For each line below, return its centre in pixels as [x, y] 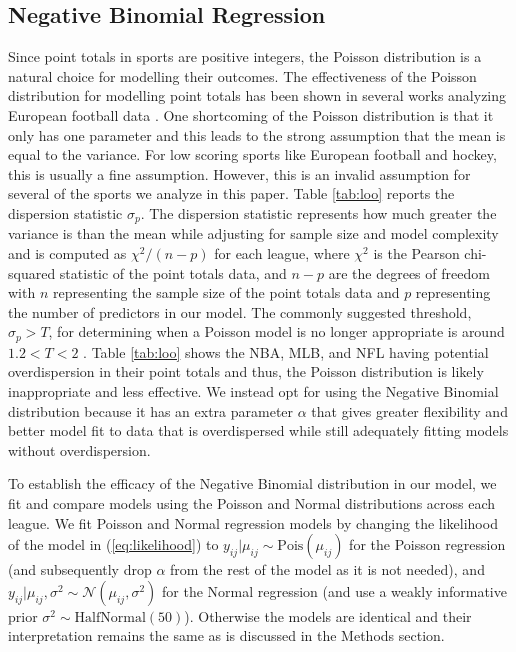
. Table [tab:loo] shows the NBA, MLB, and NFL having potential [286, 351]
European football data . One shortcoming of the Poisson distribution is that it [251, 114]
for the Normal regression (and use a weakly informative [334, 590]
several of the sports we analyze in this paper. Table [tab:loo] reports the [231, 193]
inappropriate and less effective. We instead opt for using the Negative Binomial [253, 391]
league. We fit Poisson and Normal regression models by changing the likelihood [253, 522]
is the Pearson [416, 253]
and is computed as [67, 253]
